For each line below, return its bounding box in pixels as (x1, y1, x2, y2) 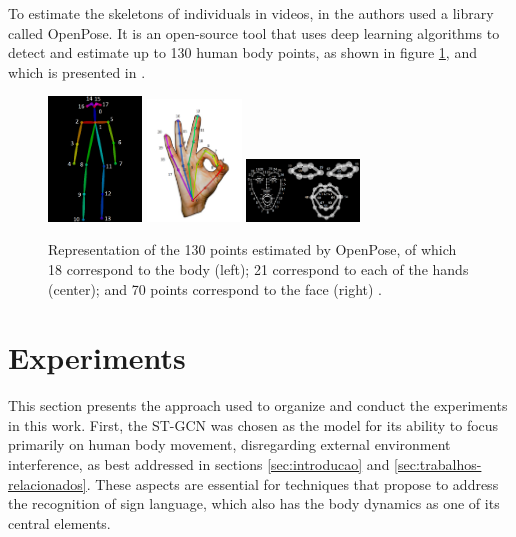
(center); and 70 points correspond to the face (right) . (48, 278, 382, 299)
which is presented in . (8, 61, 146, 82)
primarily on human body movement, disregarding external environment (8, 434, 451, 455)
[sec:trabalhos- (394, 454, 482, 475)
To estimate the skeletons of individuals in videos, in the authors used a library (8, 3, 494, 23)
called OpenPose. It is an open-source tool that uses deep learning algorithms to (8, 22, 500, 43)
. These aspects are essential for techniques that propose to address (86, 473, 499, 494)
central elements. (8, 512, 111, 533)
